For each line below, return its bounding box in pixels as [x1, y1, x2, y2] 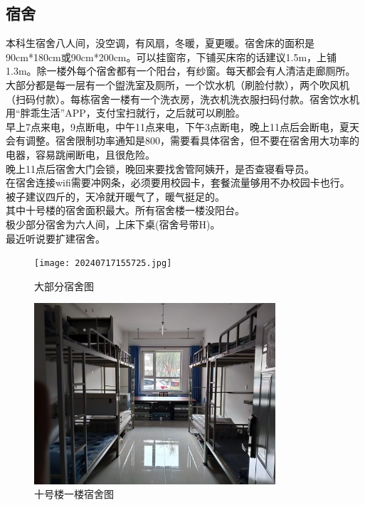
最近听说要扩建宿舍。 [6, 230, 105, 245]
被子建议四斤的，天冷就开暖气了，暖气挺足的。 [6, 188, 225, 203]
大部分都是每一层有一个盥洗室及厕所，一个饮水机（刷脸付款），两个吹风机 [6, 77, 349, 92]
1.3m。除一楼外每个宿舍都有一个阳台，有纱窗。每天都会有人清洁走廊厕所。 [6, 63, 356, 78]
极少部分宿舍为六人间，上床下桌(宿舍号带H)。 [6, 216, 221, 231]
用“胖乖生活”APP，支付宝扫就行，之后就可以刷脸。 [6, 105, 245, 120]
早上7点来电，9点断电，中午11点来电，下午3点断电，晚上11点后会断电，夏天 [6, 119, 359, 134]
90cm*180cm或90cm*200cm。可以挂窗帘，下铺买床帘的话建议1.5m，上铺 [6, 49, 337, 64]
